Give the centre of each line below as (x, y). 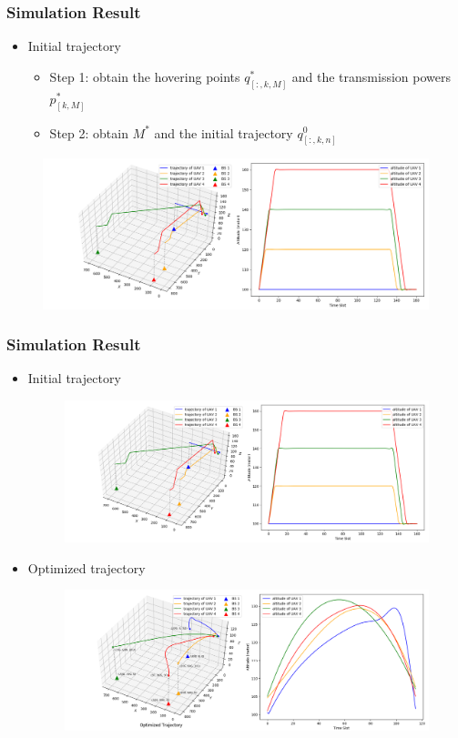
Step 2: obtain (89, 132)
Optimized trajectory (87, 567)
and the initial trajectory (224, 132)
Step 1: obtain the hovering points (145, 76)
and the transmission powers (371, 76)
